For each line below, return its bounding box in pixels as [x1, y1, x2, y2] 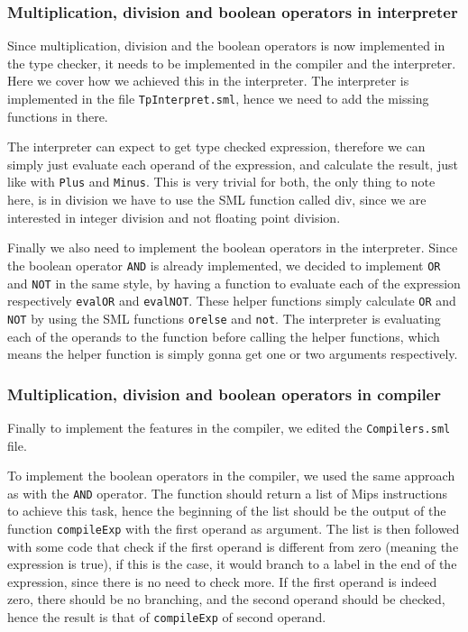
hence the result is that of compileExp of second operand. [7, 608, 326, 627]
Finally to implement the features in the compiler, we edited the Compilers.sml [7, 417, 451, 436]
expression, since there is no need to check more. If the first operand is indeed [7, 572, 437, 591]
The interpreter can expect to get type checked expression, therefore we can [7, 137, 426, 156]
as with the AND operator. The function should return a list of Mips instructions [7, 483, 448, 502]
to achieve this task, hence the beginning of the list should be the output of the [7, 501, 446, 520]
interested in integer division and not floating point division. [7, 207, 341, 226]
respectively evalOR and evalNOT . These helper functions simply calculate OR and [7, 291, 456, 310]
